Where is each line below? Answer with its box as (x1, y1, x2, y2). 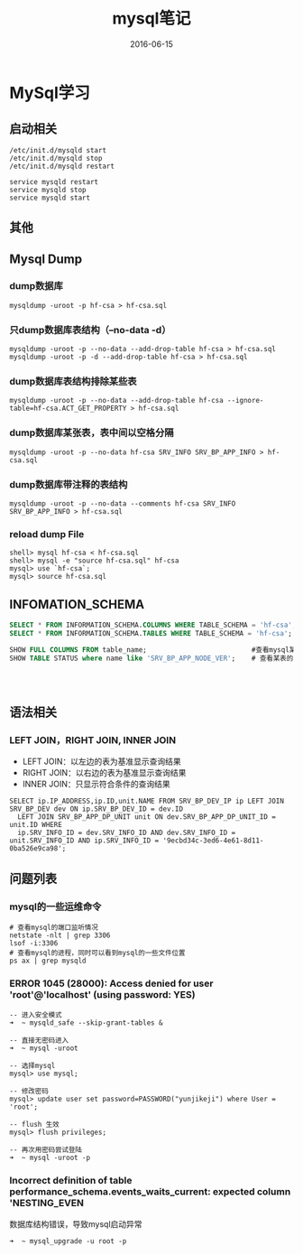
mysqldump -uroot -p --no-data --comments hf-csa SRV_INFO (9, 499, 236, 508)
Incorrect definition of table (9, 1175, 133, 1187)
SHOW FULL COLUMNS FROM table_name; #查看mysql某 (9, 645, 297, 655)
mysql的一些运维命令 (9, 900, 102, 913)
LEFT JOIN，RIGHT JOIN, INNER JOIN (9, 733, 177, 746)
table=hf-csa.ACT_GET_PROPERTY (9, 404, 127, 414)
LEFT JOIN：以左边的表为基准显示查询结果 (22, 756, 182, 767)
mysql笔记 (112, 8, 191, 29)
